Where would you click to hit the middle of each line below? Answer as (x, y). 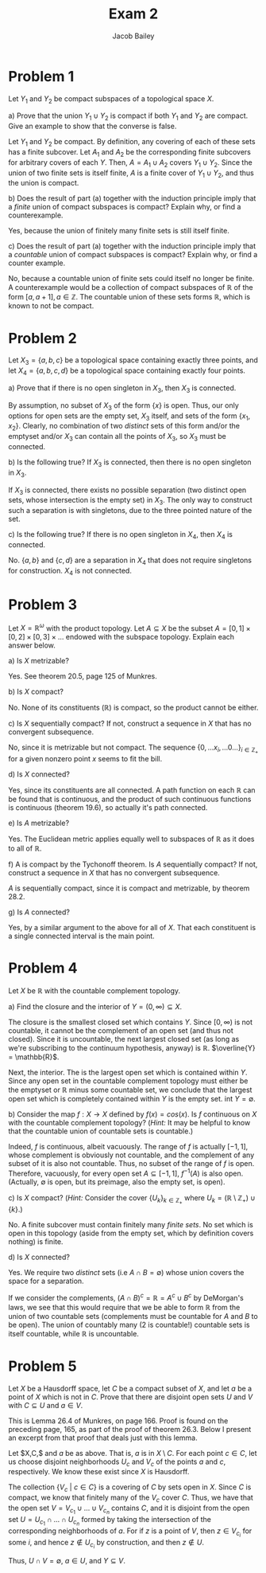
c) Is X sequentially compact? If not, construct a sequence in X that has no (130, 724)
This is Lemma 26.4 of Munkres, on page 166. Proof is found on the (118, 1420)
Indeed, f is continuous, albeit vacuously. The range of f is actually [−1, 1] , (128, 1147)
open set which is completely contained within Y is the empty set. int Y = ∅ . (132, 1099)
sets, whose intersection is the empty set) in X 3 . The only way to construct (130, 501)
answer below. (32, 645)
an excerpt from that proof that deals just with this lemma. (103, 1438)
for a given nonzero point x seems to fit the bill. (85, 759)
